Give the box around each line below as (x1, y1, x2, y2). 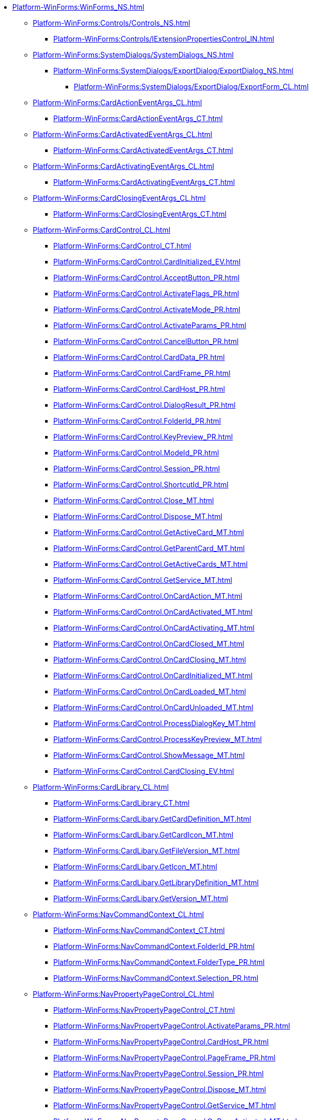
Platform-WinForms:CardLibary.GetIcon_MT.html (53, 862, 217, 871)
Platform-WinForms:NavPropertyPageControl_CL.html (33, 990, 214, 998)
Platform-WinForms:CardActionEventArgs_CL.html (33, 98, 202, 107)
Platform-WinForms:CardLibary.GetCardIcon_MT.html (53, 830, 234, 839)
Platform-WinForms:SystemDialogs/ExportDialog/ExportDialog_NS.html (53, 66, 294, 75)
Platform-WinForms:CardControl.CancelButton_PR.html (53, 337, 239, 346)
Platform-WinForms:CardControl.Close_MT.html (53, 496, 214, 505)
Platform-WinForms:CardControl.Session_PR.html (53, 464, 220, 473)
